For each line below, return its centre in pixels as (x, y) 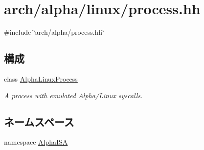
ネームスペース (39, 121)
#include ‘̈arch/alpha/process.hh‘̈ (54, 32)
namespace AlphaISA (36, 142)
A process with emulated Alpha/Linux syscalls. (73, 95)
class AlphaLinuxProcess (41, 78)
